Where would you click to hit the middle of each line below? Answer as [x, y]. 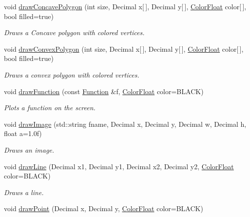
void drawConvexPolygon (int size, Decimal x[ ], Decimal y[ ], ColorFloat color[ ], [124, 49]
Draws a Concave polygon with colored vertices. [74, 32]
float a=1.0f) [23, 133]
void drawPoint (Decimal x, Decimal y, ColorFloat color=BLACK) [104, 208]
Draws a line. [24, 192]
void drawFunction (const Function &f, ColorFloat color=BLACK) [104, 91]
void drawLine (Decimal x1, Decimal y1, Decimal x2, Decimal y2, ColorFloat [119, 166]
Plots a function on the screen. [50, 108]
